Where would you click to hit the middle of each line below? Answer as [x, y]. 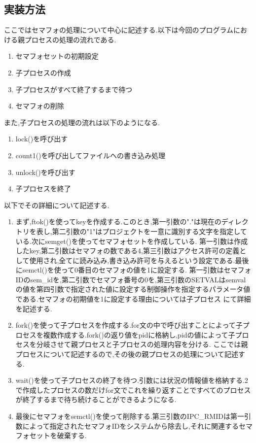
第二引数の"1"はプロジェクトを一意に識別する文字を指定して [149, 231]
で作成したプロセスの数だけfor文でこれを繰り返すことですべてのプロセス [133, 390]
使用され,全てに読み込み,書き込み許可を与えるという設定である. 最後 [139, 260]
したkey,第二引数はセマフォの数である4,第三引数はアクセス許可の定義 [128, 251]
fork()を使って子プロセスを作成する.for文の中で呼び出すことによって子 [129, 325]
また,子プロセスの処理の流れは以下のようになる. [82, 122]
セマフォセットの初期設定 [57, 56]
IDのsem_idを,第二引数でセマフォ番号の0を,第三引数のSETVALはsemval [131, 279]
